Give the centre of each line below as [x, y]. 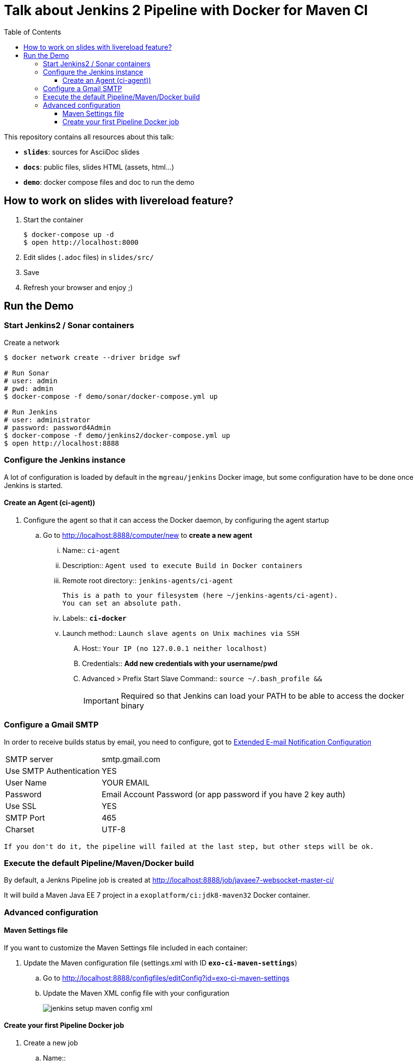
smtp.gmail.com [131, 759]
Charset [20, 829]
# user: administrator [47, 420]
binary [132, 705]
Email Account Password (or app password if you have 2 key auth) [223, 794]
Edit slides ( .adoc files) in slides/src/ [89, 257]
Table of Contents [33, 32]
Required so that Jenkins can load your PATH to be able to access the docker [262, 696]
